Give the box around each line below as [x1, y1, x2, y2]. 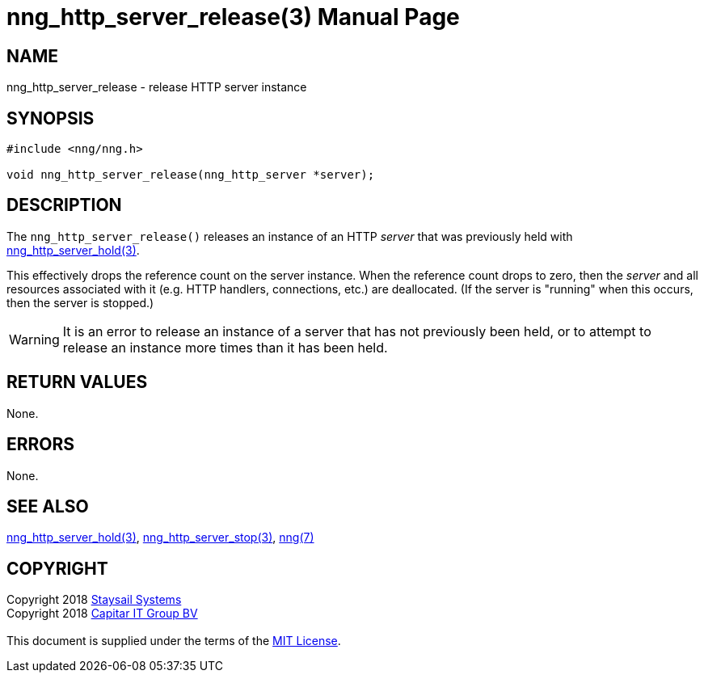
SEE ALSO [6, 496, 89, 517]
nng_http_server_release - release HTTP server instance [6, 80, 307, 95]
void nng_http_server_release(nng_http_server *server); [6, 168, 375, 182]
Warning [9, 331, 60, 348]
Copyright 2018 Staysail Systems [6, 593, 182, 607]
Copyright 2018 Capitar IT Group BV [6, 606, 198, 621]
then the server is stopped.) [6, 295, 154, 310]
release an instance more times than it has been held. [62, 339, 388, 356]
